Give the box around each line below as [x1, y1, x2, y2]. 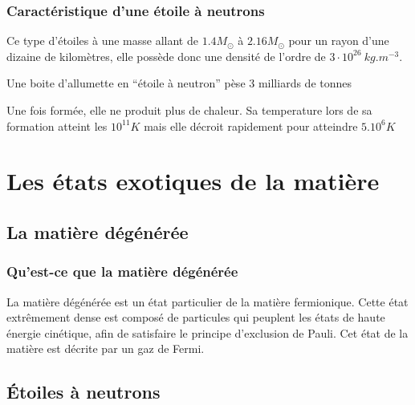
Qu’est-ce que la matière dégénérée [6, 261, 238, 281]
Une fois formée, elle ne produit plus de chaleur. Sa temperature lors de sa [6, 102, 372, 118]
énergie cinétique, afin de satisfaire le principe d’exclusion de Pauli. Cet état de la [6, 324, 409, 341]
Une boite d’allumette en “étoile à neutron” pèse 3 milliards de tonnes [6, 75, 352, 91]
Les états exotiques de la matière [6, 164, 380, 197]
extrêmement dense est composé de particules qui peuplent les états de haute [6, 309, 385, 326]
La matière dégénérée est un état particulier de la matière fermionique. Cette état [6, 293, 409, 310]
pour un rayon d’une [288, 32, 389, 49]
